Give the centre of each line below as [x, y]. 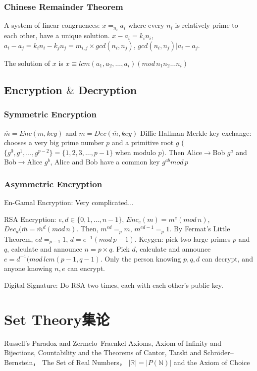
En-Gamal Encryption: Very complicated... [69, 202]
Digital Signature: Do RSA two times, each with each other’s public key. [114, 285]
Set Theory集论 [57, 319]
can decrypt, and [227, 258]
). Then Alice [182, 152]
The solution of [27, 63]
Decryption [108, 89]
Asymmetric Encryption [53, 184]
